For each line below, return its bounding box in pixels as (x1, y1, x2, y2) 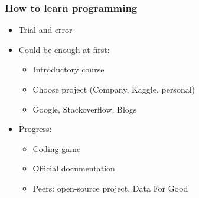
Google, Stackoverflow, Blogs (32, 103, 137, 115)
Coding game (32, 142, 81, 154)
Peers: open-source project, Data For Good (32, 181, 188, 194)
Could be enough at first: (18, 43, 110, 55)
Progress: (18, 123, 52, 135)
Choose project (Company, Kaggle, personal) (32, 83, 195, 95)
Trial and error (18, 24, 73, 36)
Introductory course (32, 63, 105, 75)
